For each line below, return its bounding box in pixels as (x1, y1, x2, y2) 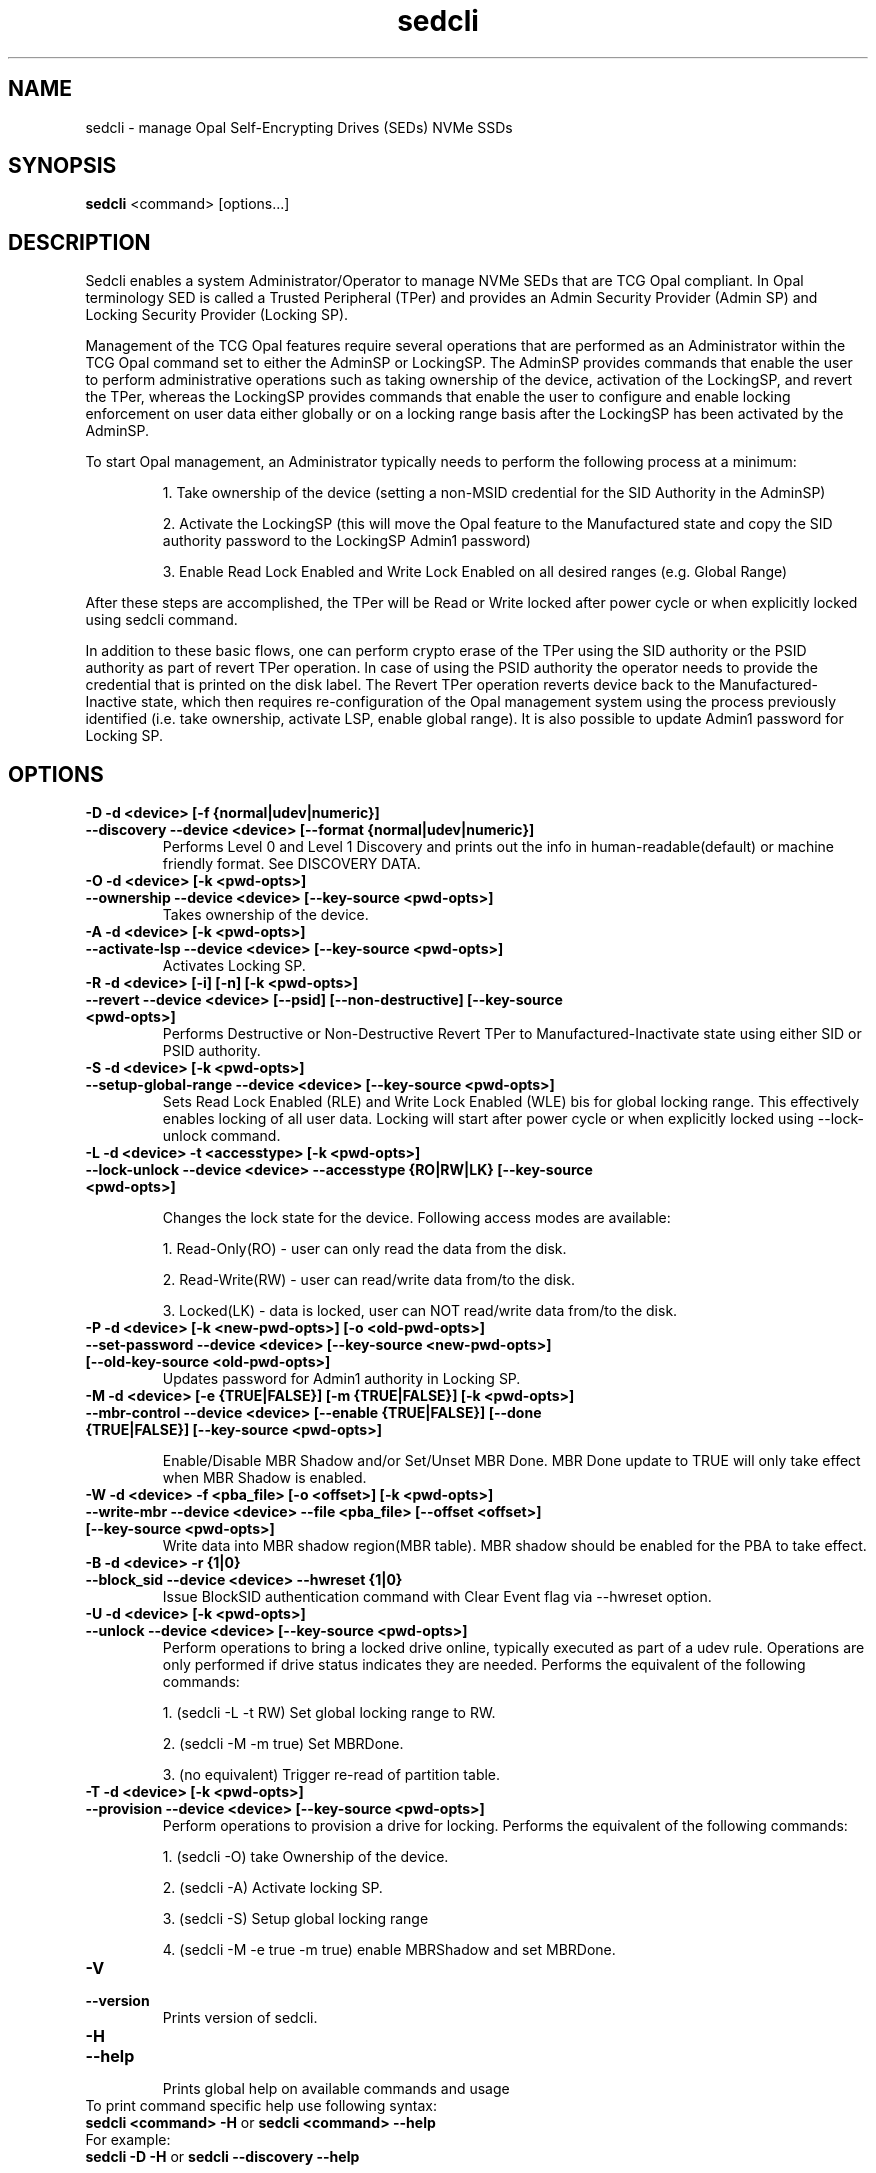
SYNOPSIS (8, 153, 117, 179)
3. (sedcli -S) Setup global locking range (162, 1910, 429, 1928)
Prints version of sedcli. (162, 2009, 318, 2027)
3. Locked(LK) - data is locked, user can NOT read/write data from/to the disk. (162, 1302, 678, 1320)
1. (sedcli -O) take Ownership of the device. (162, 1848, 449, 1866)
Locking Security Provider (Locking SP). (85, 306, 349, 324)
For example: (85, 2131, 171, 2149)
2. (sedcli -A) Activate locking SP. (162, 1879, 383, 1897)
